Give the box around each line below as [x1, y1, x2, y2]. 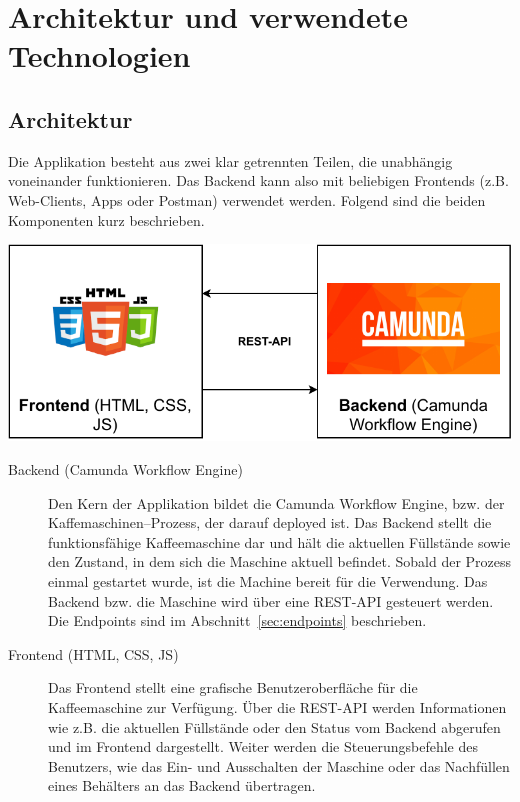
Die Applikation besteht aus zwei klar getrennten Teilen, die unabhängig [8, 150, 453, 171]
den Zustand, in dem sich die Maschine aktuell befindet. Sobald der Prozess [48, 551, 512, 572]
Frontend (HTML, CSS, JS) [8, 643, 179, 664]
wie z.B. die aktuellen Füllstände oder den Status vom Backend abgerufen [48, 716, 501, 737]
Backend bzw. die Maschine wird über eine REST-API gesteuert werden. [48, 590, 494, 611]
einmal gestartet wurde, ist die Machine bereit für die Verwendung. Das [48, 571, 488, 592]
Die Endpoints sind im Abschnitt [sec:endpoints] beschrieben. [48, 610, 427, 631]
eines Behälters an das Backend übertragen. [48, 775, 316, 796]
